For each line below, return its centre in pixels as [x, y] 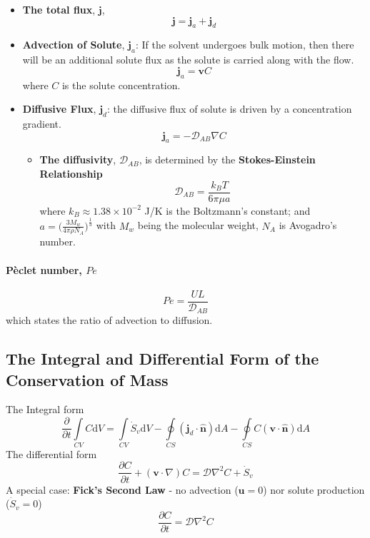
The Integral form [45, 409]
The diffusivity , [78, 159]
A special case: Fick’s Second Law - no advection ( [122, 489]
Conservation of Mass [87, 379]
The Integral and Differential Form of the [162, 359]
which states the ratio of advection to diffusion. [109, 320]
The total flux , [59, 9]
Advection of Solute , [74, 45]
